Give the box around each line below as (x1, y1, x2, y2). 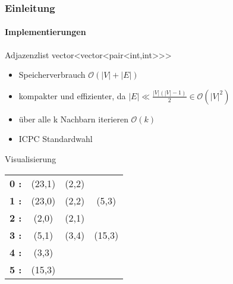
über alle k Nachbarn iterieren (18, 112, 128, 125)
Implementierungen (5, 26, 86, 38)
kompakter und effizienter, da (18, 89, 126, 102)
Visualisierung (5, 153, 56, 165)
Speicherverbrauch (18, 68, 86, 81)
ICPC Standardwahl (18, 132, 93, 145)
